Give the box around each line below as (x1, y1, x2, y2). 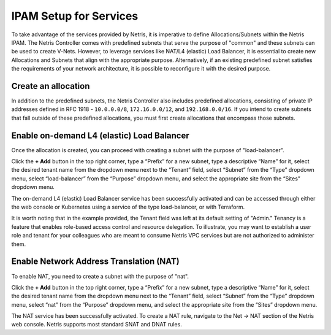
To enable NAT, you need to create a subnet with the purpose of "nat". (11, 272, 189, 280)
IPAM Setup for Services (11, 9, 139, 23)
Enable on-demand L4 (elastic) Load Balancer (11, 130, 189, 141)
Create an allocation (11, 80, 90, 91)
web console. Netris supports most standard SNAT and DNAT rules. (11, 321, 182, 328)
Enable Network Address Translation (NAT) (11, 256, 180, 267)
